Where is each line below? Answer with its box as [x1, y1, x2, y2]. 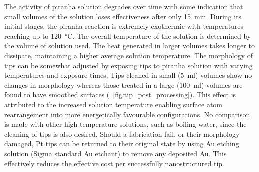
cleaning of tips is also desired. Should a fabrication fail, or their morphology [4, 128, 240, 139]
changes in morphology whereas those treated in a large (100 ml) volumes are [4, 79, 243, 90]
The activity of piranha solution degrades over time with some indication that [4, 1, 243, 11]
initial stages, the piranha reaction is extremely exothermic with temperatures [4, 21, 244, 31]
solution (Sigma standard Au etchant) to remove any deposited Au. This [4, 148, 227, 158]
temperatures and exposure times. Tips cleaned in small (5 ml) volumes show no [4, 70, 252, 80]
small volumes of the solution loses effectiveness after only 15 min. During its [4, 11, 242, 21]
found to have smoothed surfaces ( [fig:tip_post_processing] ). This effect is [4, 89, 236, 100]
